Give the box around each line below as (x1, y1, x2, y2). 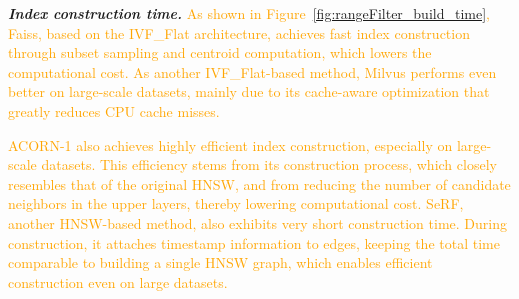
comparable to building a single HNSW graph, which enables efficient (8, 252, 433, 273)
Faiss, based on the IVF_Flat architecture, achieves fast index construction (8, 22, 470, 43)
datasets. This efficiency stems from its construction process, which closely (41, 154, 497, 175)
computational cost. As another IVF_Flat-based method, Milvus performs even (8, 61, 497, 82)
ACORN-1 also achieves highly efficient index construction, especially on (8, 134, 453, 155)
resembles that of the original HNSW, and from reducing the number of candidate (8, 173, 511, 194)
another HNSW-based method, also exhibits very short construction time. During (8, 212, 507, 233)
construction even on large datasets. (8, 271, 228, 292)
